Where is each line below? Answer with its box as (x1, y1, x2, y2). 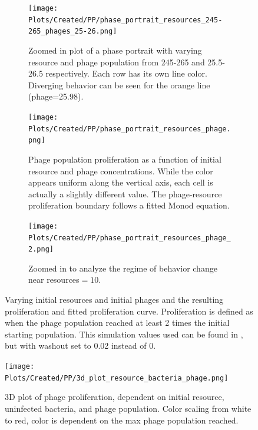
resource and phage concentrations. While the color (28, 164, 213, 177)
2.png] (28, 245, 54, 254)
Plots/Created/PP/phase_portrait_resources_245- (28, 15, 223, 24)
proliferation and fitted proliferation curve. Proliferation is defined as (5, 305, 253, 317)
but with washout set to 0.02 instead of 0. (5, 339, 156, 352)
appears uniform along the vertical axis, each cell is (28, 176, 213, 188)
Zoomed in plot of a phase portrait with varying (28, 44, 202, 56)
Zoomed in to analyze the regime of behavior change (28, 262, 217, 274)
